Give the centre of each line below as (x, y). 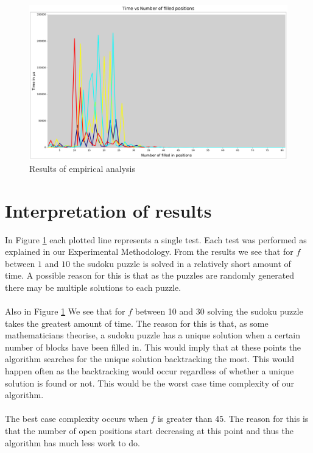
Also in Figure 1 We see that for (65, 311)
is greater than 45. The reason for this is (233, 419)
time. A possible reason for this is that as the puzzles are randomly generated (150, 275)
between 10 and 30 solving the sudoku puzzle (219, 311)
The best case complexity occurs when (76, 419)
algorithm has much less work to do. (72, 442)
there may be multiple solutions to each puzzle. (93, 287)
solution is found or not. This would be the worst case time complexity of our (149, 383)
